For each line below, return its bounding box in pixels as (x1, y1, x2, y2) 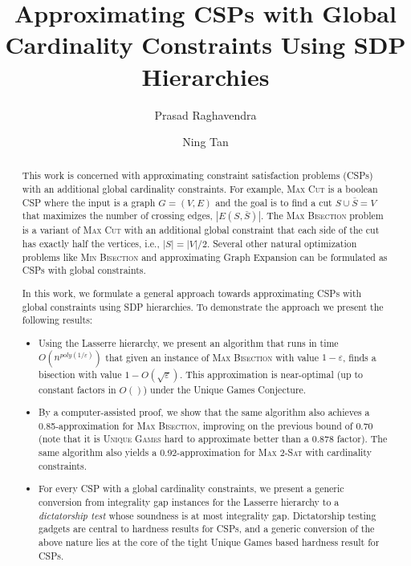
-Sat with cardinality (284, 446, 372, 459)
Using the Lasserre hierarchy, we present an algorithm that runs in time (39, 336, 339, 349)
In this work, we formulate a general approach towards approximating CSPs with (22, 287, 362, 299)
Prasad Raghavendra (154, 106, 257, 123)
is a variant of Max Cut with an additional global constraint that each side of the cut (22, 223, 380, 237)
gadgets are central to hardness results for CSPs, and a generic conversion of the (39, 522, 375, 535)
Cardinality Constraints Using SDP (5, 28, 406, 61)
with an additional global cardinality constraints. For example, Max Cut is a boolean (22, 182, 378, 196)
